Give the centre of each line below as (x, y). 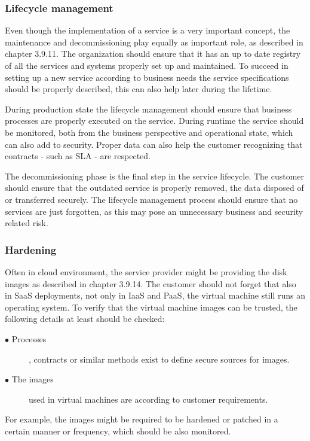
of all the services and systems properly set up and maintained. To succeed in (147, 65)
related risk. (27, 223)
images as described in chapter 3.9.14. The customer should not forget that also (151, 283)
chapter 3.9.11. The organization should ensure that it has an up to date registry (153, 54)
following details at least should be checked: (85, 319)
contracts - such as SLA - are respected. (78, 156)
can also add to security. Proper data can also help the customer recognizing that (154, 144)
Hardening (31, 249)
